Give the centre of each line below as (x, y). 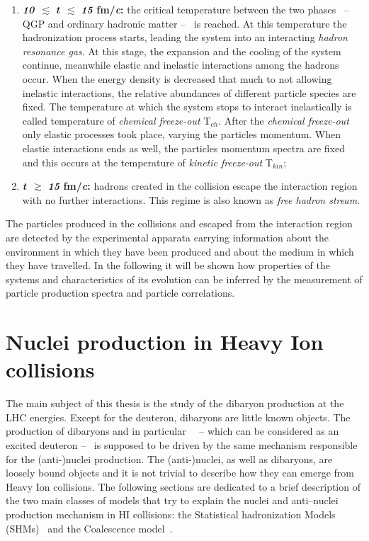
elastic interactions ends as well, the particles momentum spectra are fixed (183, 148)
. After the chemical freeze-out (284, 120)
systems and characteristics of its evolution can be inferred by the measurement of (184, 279)
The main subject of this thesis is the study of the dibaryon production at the (175, 403)
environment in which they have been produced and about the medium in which (180, 251)
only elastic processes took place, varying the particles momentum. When (182, 134)
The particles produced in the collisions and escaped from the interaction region (179, 223)
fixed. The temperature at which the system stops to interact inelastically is (187, 107)
